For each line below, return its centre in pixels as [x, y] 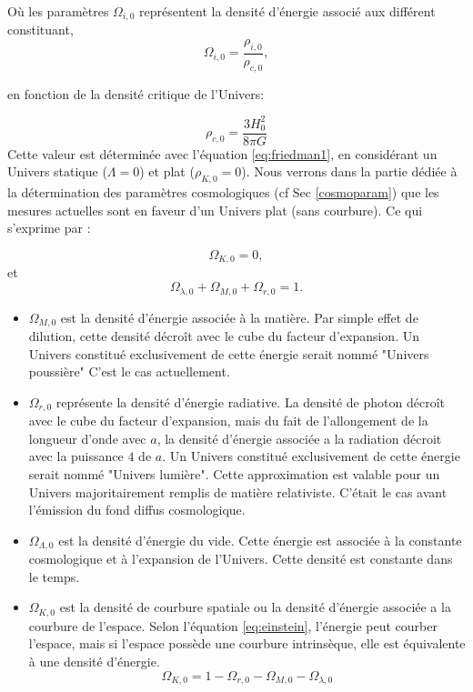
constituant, [40, 30]
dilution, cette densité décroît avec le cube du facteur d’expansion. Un [224, 335]
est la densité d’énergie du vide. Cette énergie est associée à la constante [260, 540]
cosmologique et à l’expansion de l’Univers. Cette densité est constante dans [241, 559]
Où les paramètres [58, 11]
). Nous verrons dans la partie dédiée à [349, 171]
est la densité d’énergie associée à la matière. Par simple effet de [239, 317]
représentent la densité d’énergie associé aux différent [287, 11]
